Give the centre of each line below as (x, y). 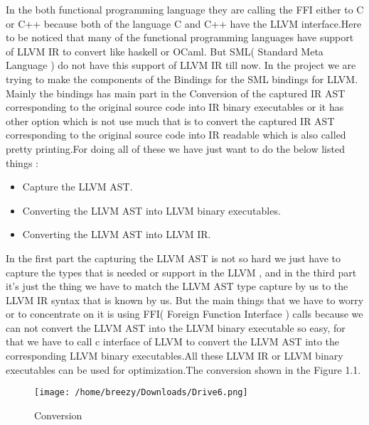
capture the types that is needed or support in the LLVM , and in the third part (181, 272)
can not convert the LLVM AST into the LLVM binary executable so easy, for (176, 327)
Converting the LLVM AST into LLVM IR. (117, 234)
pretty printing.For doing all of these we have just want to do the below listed (175, 148)
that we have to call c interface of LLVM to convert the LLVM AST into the (173, 341)
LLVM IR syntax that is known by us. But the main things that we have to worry (185, 300)
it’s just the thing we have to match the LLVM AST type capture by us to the (177, 286)
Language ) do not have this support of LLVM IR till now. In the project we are (181, 65)
